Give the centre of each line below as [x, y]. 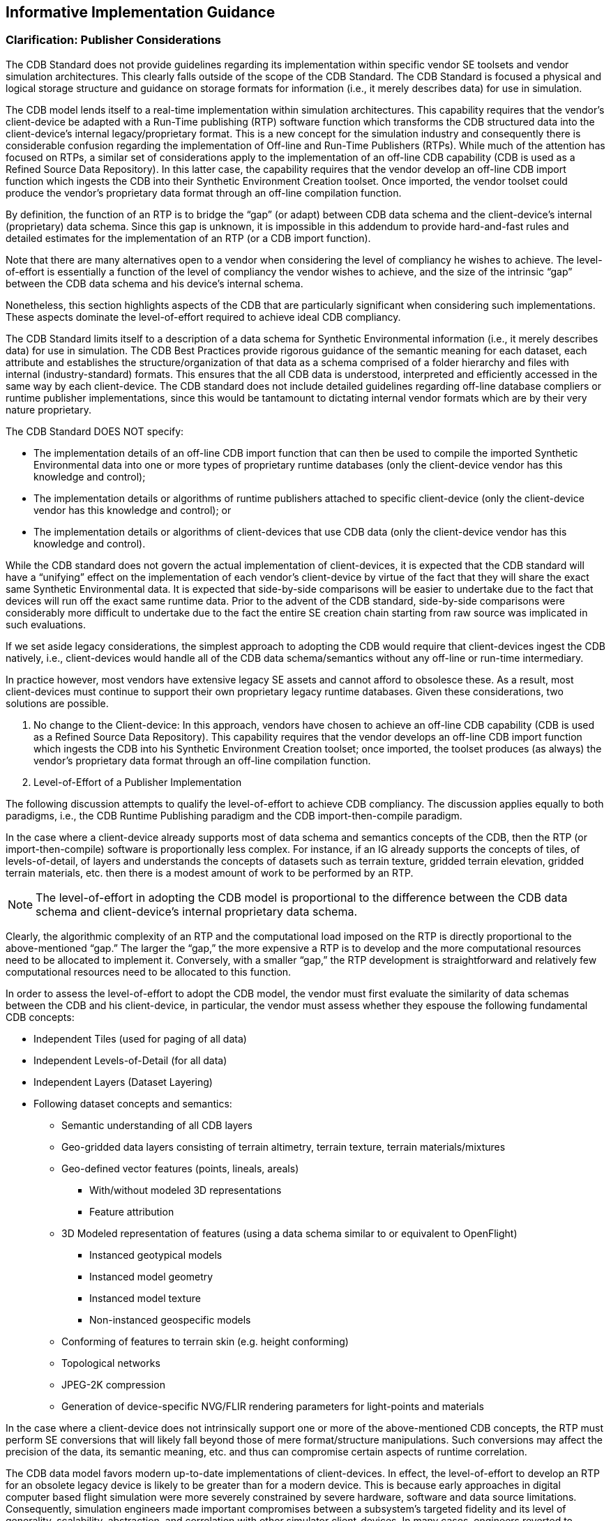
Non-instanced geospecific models [170, 1319]
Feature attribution [132, 1211]
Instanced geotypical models [156, 1255]
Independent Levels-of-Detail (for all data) [130, 1060]
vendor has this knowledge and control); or [133, 510]
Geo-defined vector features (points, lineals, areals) [180, 1168]
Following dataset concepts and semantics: [133, 1103]
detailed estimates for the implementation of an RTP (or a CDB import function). [188, 238]
